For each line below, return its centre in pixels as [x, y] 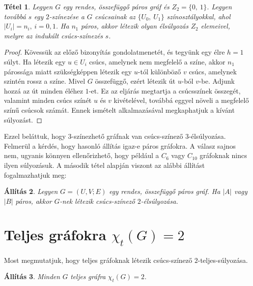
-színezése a [67, 16]
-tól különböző [159, 71]
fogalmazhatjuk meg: [35, 175]
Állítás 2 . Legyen [31, 191]
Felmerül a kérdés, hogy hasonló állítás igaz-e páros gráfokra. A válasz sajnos [120, 145]
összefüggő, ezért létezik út [135, 81]
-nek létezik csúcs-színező [97, 201]
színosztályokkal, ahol [198, 16]
